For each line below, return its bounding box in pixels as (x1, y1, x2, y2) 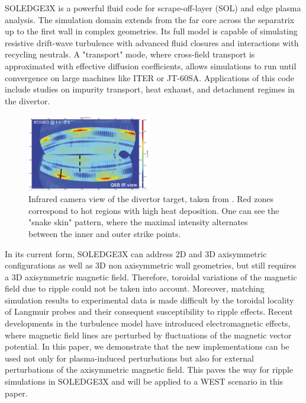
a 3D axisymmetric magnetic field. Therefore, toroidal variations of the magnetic (5, 270, 297, 283)
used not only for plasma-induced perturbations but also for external (5, 351, 254, 364)
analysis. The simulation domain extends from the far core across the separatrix (5, 13, 295, 25)
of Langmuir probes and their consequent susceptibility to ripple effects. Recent (5, 305, 293, 318)
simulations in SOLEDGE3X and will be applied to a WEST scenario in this (5, 375, 284, 388)
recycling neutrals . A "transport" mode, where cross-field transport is (5, 48, 255, 60)
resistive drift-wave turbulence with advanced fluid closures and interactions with (5, 36, 299, 49)
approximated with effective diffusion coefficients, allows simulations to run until (5, 59, 297, 72)
